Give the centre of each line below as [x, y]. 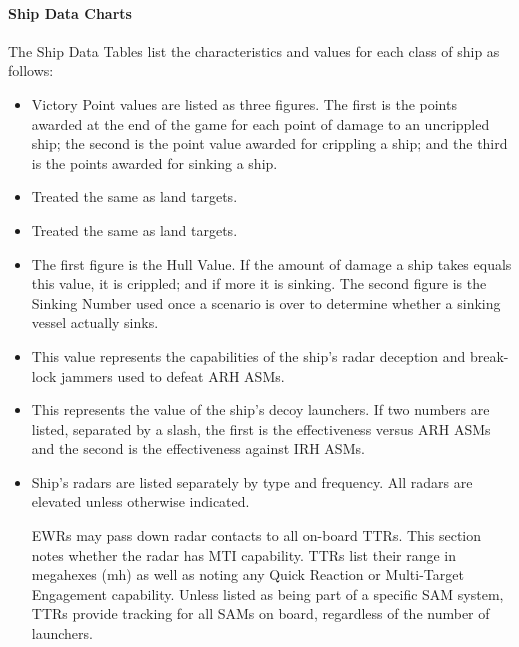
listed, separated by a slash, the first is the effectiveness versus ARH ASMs [261, 428]
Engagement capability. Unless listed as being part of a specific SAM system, [267, 593]
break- [489, 355]
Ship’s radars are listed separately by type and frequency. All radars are [252, 481]
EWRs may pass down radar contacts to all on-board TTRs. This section [256, 535]
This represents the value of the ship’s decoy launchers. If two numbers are [260, 409]
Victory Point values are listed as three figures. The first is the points [244, 103]
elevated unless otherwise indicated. [140, 501]
